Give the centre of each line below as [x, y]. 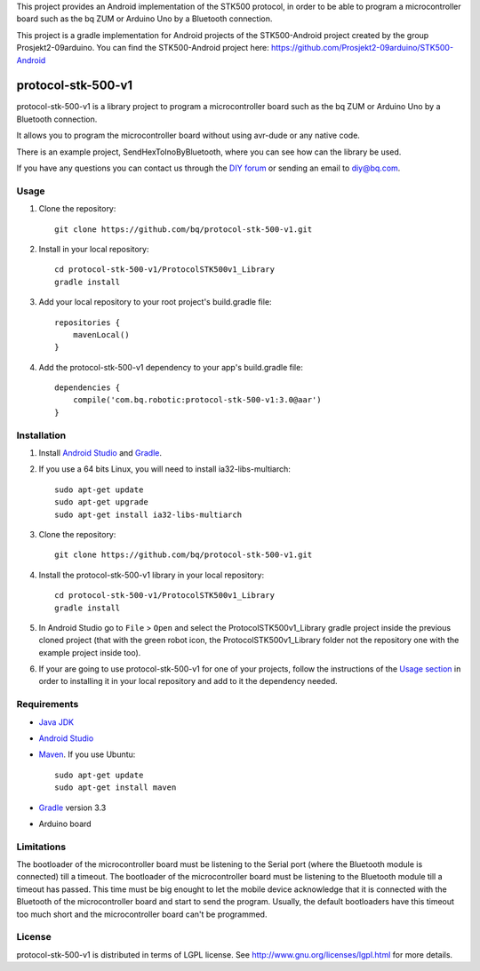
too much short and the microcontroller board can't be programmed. [142, 914]
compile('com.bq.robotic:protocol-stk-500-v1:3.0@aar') [197, 400]
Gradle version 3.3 [72, 808]
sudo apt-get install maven [116, 788]
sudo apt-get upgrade [101, 502]
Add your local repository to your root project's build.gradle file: [155, 302]
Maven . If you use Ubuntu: [87, 754]
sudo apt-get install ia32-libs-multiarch [148, 514]
